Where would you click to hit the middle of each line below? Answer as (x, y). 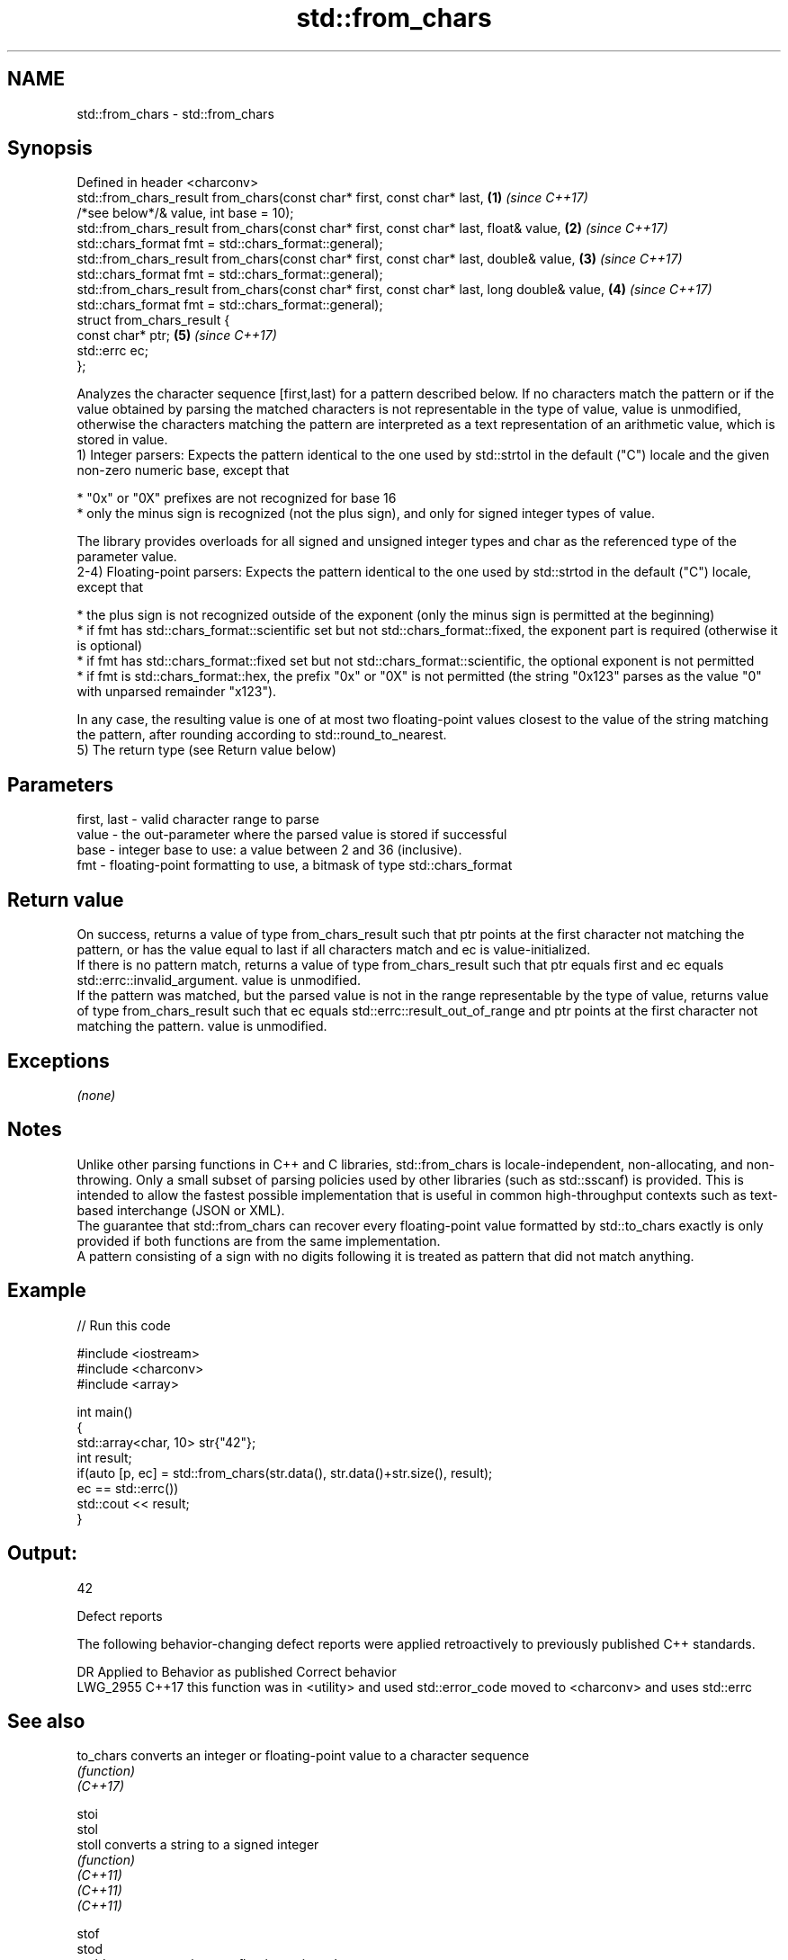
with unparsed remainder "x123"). (177, 692)
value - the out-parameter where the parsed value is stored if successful (292, 835)
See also (46, 1721)
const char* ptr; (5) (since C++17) (177, 336)
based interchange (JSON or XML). (181, 1210)
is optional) (110, 646)
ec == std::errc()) (128, 1488)
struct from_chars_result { (153, 320)
